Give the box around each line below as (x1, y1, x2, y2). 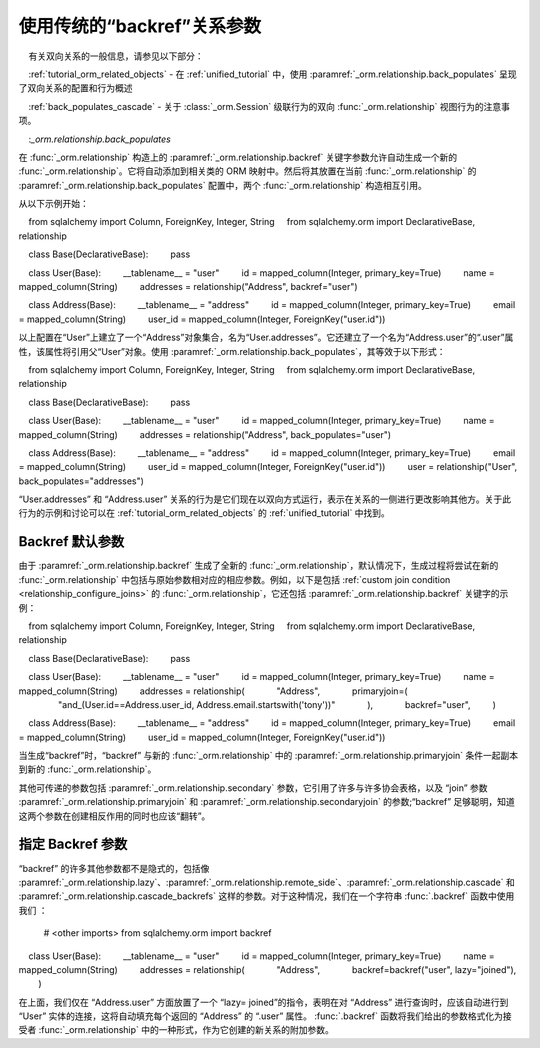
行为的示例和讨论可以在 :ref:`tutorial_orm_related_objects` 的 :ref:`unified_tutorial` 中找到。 (18, 507, 390, 519)
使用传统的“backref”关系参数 (18, 15, 262, 37)
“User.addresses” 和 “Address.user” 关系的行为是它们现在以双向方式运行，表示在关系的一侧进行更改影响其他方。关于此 (18, 493, 512, 505)
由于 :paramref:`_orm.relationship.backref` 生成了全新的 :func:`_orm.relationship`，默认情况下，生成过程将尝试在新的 (18, 560, 499, 572)
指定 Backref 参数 (18, 836, 128, 853)
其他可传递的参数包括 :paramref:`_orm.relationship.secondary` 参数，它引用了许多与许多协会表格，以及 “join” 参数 (18, 781, 489, 794)
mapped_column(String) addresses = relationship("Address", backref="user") (18, 281, 359, 293)
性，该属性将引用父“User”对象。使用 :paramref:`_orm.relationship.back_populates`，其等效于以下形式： (18, 345, 446, 357)
